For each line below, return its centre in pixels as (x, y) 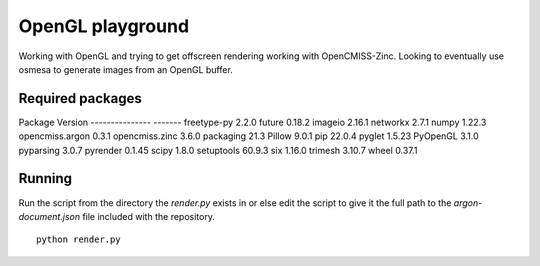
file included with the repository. (148, 216)
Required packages (80, 98)
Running (45, 178)
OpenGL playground (104, 26)
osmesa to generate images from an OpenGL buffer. (126, 69)
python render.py (78, 239)
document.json (49, 216)
